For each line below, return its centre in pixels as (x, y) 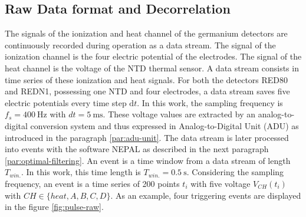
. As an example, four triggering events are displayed (206, 195)
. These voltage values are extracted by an (179, 114)
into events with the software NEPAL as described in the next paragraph (137, 149)
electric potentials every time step (66, 102)
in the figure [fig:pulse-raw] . (54, 207)
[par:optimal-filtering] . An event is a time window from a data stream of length (148, 160)
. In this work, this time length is (81, 172)
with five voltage (221, 183)
